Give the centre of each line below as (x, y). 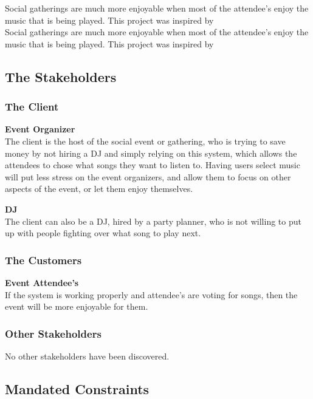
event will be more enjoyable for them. (77, 306)
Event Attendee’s (42, 282)
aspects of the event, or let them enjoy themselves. (99, 189)
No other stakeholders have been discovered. (87, 356)
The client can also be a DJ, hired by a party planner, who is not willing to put (153, 221)
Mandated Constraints (77, 388)
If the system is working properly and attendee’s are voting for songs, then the (151, 294)
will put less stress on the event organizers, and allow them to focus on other (148, 176)
